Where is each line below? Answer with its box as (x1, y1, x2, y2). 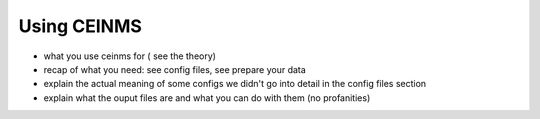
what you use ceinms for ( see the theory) (43, 50, 217, 62)
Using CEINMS (18, 15, 142, 37)
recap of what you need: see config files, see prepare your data (43, 63, 307, 75)
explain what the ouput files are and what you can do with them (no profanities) (43, 91, 371, 104)
